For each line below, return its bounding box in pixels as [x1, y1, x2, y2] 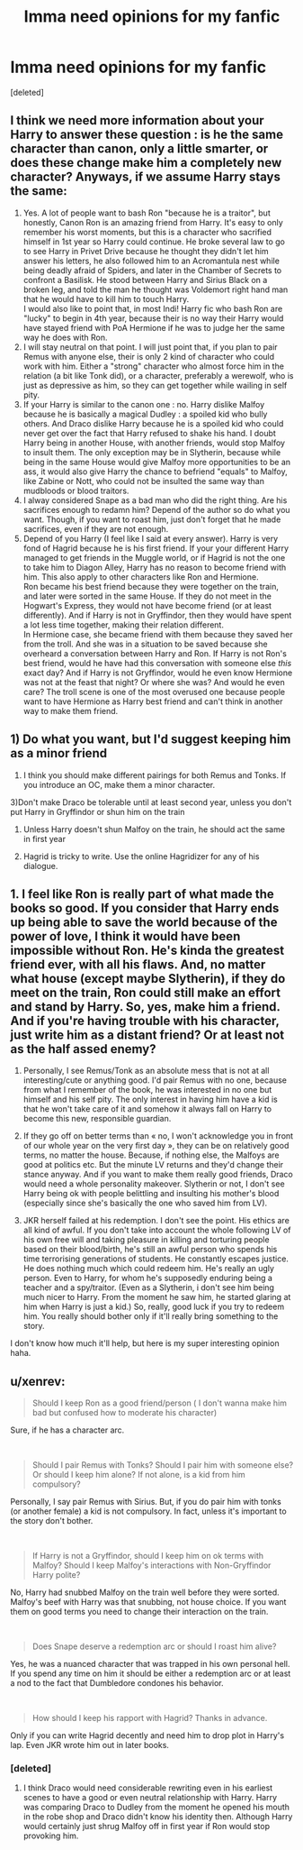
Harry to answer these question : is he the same [10, 127, 284, 142]
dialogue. [22, 860, 58, 871]
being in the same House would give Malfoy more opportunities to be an [22, 456, 291, 467]
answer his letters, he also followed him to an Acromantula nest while [22, 255, 280, 266]
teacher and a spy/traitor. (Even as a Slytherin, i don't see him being [22, 1282, 275, 1293]
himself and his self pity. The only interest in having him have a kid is [22, 1094, 278, 1105]
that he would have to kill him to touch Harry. [22, 293, 190, 304]
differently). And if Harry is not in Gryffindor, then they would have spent [22, 609, 292, 620]
